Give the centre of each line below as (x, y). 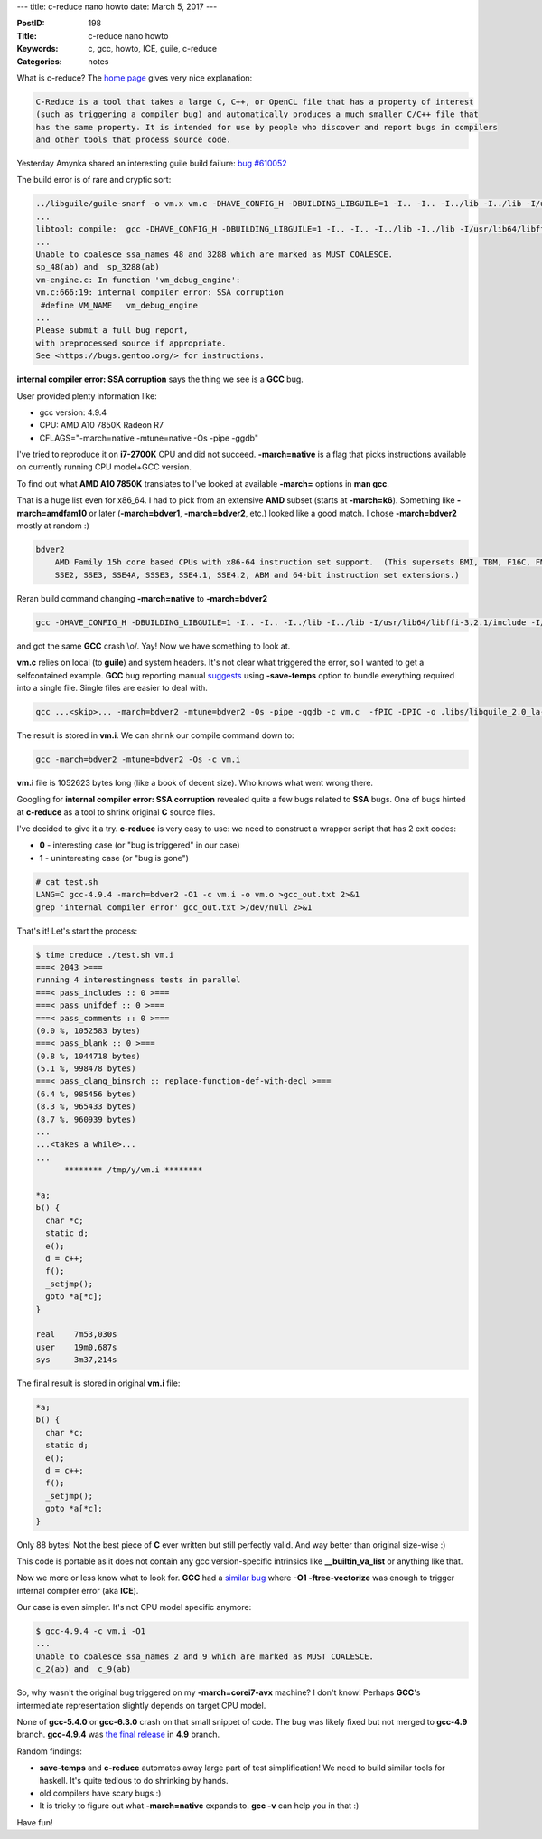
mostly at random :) (53, 526)
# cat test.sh (67, 882)
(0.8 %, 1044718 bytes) (89, 1056)
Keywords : (37, 49)
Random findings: (50, 1751)
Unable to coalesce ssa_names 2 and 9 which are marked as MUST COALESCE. (205, 1656)
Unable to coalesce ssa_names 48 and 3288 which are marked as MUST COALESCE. (214, 255)
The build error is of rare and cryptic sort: (94, 180)
